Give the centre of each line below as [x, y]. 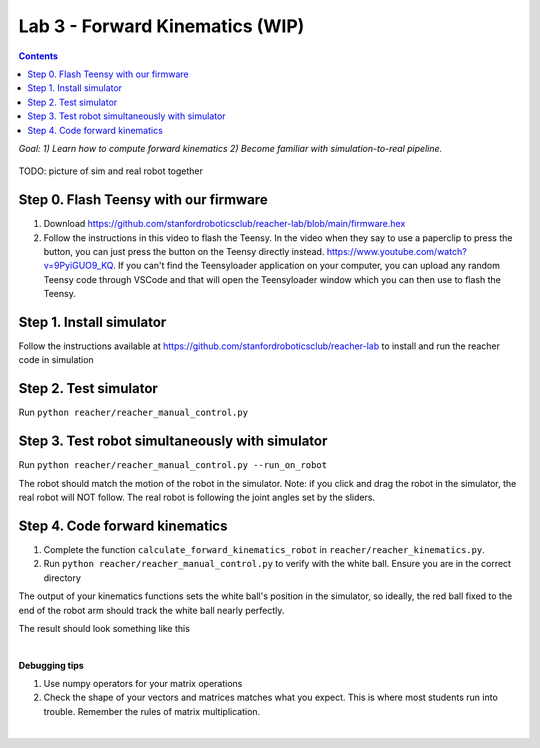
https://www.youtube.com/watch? [396, 251]
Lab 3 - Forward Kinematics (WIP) [161, 26]
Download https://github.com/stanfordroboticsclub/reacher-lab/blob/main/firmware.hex [224, 224]
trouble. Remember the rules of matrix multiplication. [152, 711]
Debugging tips [51, 665]
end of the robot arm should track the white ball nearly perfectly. [151, 610]
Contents [38, 56]
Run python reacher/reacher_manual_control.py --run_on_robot [173, 465]
